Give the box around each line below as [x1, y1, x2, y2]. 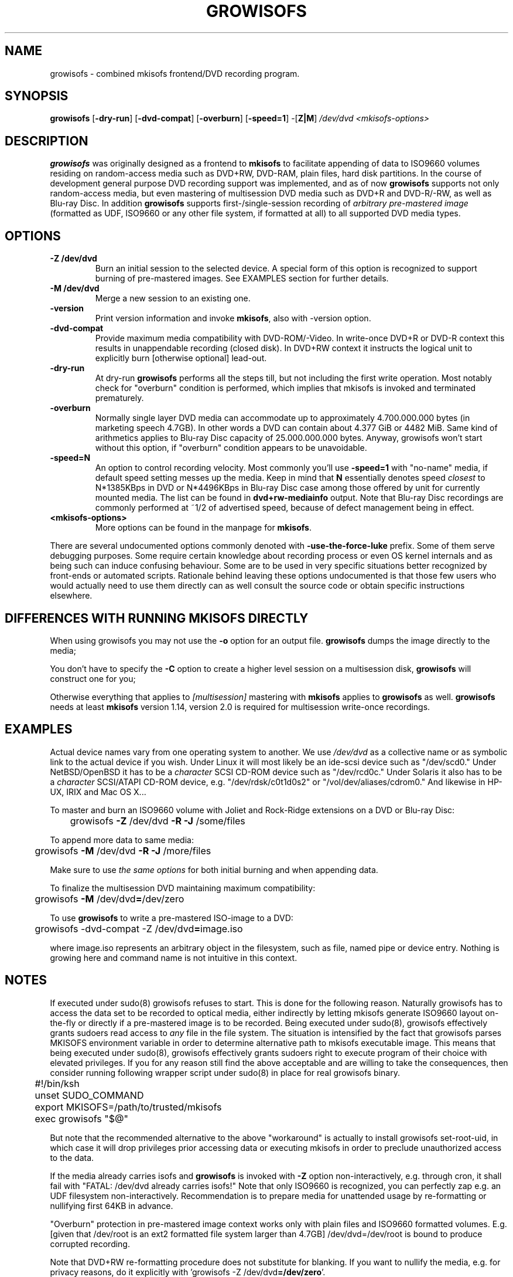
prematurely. [95, 393, 144, 403]
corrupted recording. [50, 1238, 130, 1249]
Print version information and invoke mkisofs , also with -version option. [95, 313, 371, 324]
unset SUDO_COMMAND [35, 1089, 144, 1101]
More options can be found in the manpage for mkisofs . [95, 522, 312, 533]
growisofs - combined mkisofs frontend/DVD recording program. [50, 68, 300, 79]
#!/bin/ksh [35, 1077, 80, 1089]
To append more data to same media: [50, 834, 194, 845]
